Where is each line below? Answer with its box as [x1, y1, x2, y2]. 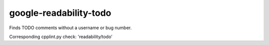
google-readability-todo [9, 7, 112, 18]
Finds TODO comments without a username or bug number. [9, 25, 132, 31]
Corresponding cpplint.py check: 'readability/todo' [9, 34, 113, 40]
